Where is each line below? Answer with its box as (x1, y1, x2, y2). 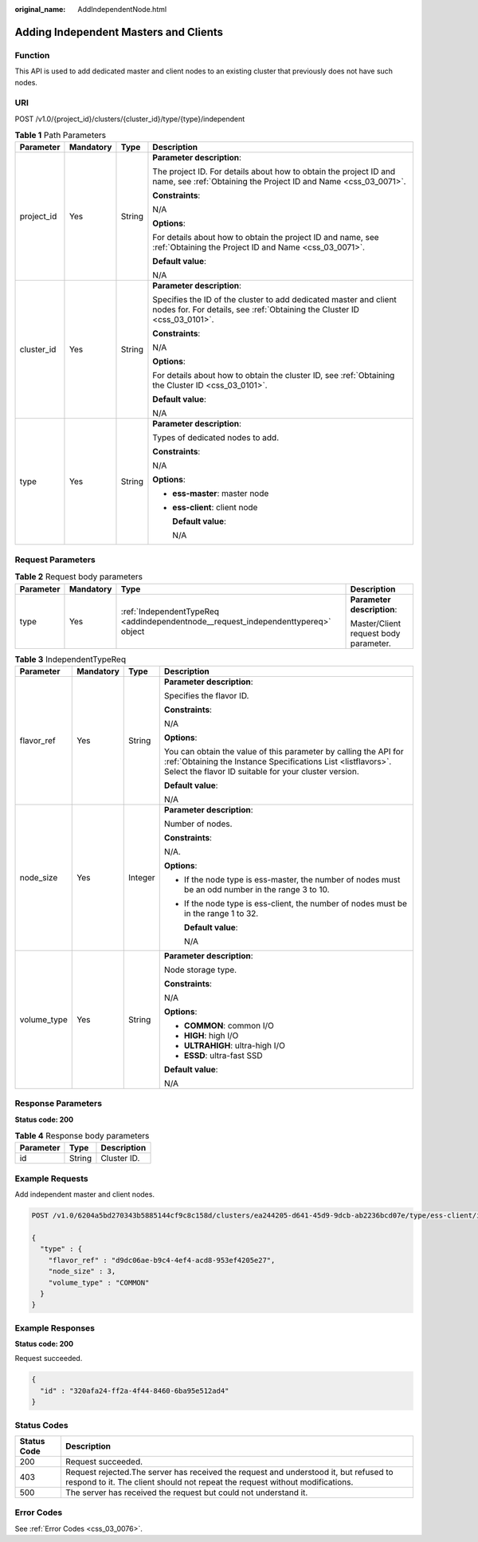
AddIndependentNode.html (77, 5, 167, 14)
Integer (128, 871, 155, 883)
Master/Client (350, 618, 402, 629)
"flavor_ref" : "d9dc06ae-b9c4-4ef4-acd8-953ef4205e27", (48, 1256, 276, 1265)
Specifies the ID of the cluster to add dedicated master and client (152, 294, 398, 305)
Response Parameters (14, 1098, 103, 1109)
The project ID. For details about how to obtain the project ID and (152, 166, 396, 177)
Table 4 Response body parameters (14, 1131, 150, 1142)
